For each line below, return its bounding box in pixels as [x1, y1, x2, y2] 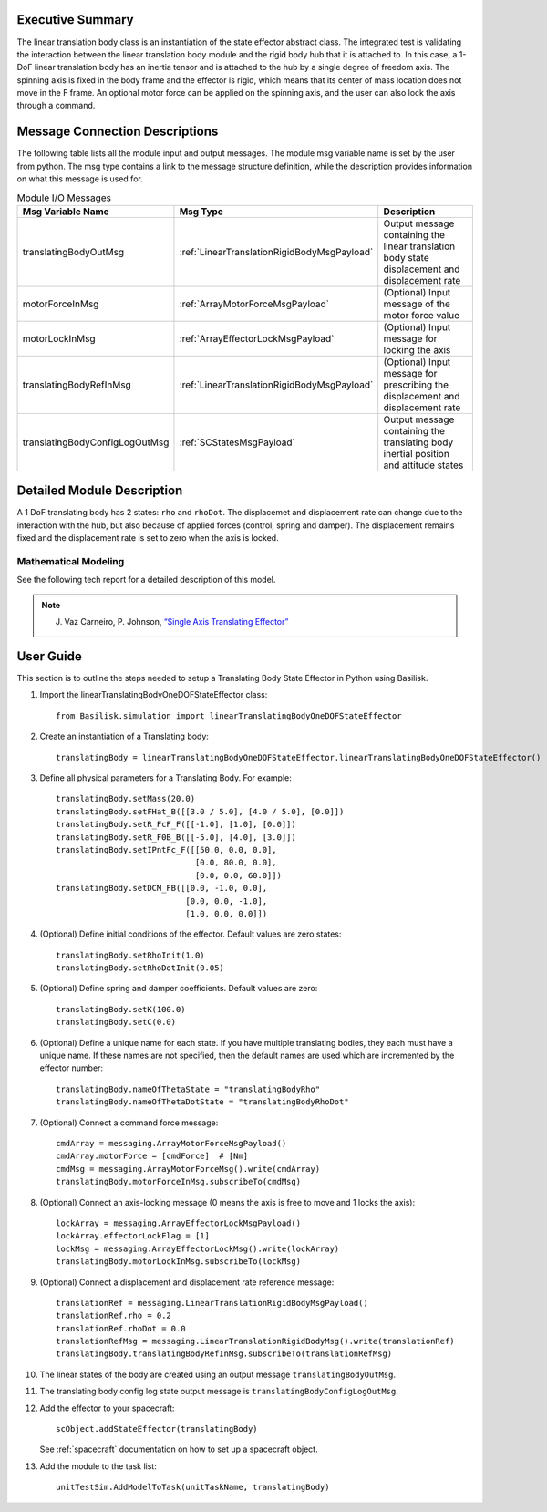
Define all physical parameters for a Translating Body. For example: [39, 772, 292, 783]
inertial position [383, 447, 450, 460]
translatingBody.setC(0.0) [56, 1017, 177, 1028]
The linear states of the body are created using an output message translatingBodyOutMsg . [39, 1369, 397, 1380]
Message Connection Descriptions [16, 124, 219, 140]
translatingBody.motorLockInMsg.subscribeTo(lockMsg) [56, 1257, 301, 1267]
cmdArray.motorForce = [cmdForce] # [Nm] [56, 1151, 249, 1162]
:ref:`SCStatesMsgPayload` [179, 436, 296, 449]
